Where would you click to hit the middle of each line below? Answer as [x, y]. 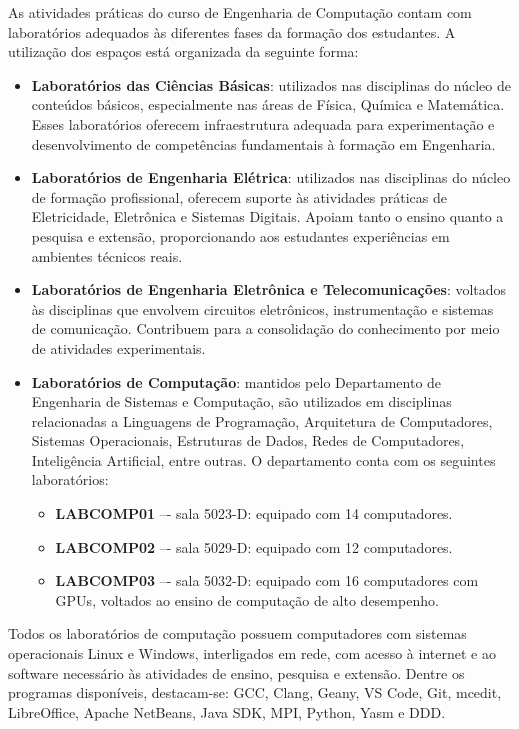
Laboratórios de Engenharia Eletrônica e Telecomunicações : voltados [269, 289]
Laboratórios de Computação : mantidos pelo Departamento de [236, 381]
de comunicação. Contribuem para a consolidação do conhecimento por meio [265, 328]
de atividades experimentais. [118, 347]
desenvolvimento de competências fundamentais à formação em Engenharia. [263, 143]
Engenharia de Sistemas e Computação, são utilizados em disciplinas [241, 401]
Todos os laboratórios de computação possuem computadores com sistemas [237, 633]
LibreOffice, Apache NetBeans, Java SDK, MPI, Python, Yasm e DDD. [227, 711]
